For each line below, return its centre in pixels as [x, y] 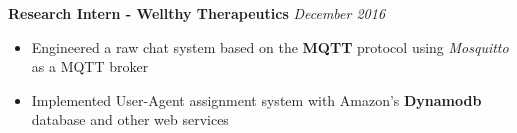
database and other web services [130, 119]
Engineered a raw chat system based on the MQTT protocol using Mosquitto [270, 46]
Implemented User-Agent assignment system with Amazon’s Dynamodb [256, 99]
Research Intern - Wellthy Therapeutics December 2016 [197, 13]
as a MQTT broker [90, 66]
